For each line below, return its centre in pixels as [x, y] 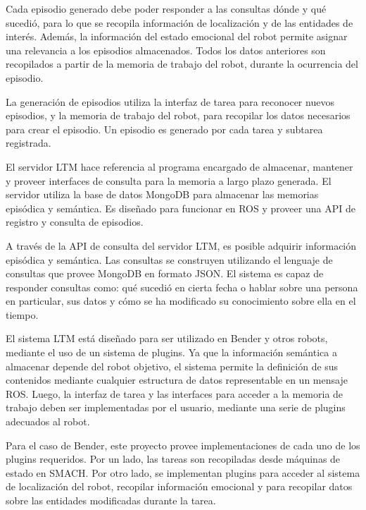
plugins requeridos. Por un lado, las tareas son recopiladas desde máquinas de [173, 459]
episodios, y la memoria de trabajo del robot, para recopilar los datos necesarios [178, 115]
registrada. [29, 143]
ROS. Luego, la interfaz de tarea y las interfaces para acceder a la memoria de [175, 393]
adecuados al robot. [48, 421]
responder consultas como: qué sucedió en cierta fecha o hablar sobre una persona [182, 287]
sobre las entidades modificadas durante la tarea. [111, 500]
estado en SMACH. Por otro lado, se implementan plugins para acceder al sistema [183, 472]
